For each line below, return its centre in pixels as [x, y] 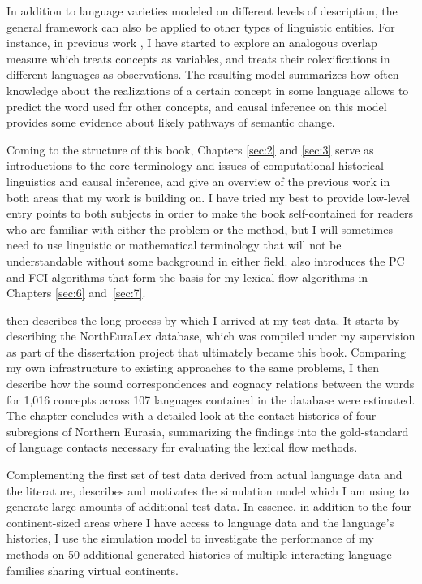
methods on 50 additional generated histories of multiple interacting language [199, 554]
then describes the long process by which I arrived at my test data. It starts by [203, 320]
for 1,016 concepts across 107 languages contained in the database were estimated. [211, 399]
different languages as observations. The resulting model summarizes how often [203, 74]
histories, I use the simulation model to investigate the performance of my [190, 538]
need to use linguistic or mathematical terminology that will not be [174, 245]
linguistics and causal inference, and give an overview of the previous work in [198, 181]
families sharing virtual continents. [93, 570]
